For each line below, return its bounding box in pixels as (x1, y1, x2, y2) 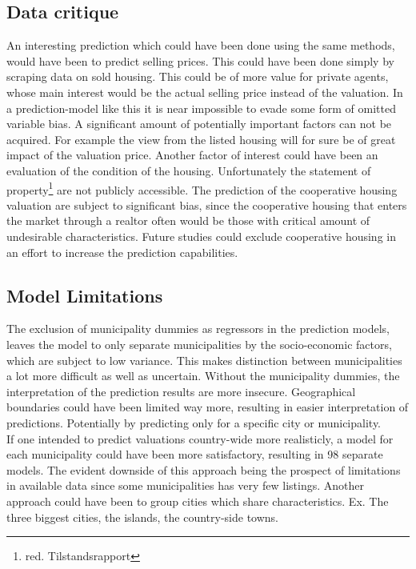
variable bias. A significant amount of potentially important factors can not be (6, 115, 392, 132)
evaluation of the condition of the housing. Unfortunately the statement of (6, 162, 371, 178)
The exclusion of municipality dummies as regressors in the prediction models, (6, 320, 390, 337)
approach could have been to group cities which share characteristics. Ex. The (6, 492, 389, 509)
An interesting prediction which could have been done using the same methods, (6, 37, 395, 54)
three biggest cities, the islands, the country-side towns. (6, 508, 279, 525)
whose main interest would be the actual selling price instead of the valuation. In (6, 83, 403, 100)
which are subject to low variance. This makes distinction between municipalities (6, 351, 402, 368)
